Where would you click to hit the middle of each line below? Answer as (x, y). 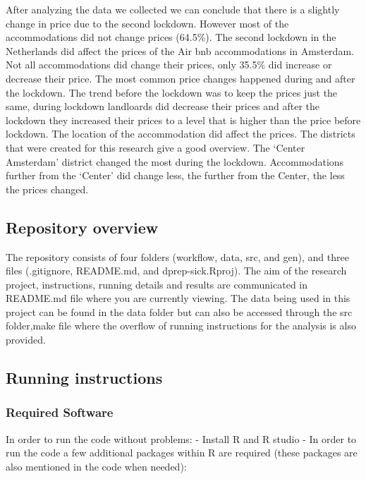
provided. (26, 340)
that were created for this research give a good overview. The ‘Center (155, 147)
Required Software (60, 412)
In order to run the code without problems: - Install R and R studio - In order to (181, 438)
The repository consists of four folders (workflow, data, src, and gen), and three (177, 256)
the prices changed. (47, 189)
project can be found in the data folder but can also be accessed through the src (179, 311)
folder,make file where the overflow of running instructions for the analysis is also (181, 326)
